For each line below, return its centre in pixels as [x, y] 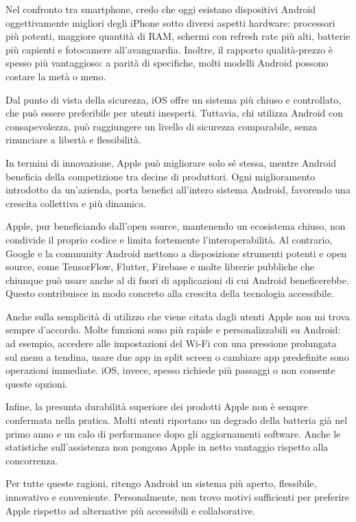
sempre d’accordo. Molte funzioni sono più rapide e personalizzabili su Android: [173, 330]
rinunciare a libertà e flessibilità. [73, 140]
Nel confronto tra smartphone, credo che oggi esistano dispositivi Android [161, 9]
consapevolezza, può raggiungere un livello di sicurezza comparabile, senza [162, 126]
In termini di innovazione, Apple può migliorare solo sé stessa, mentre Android [171, 162]
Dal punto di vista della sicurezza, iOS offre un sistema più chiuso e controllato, [174, 99]
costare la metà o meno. [56, 76]
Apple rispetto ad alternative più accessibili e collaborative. [130, 510]
